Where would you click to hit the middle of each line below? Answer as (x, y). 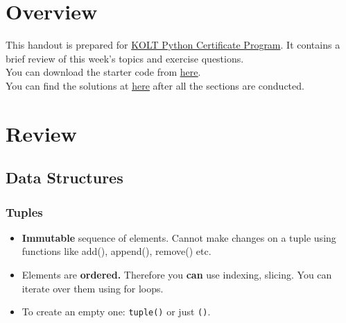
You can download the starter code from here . (103, 72)
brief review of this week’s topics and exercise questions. (125, 58)
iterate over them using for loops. (93, 288)
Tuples (24, 212)
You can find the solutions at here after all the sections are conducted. (155, 85)
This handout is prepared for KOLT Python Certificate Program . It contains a (173, 45)
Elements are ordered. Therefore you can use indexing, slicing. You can (177, 275)
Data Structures (64, 177)
